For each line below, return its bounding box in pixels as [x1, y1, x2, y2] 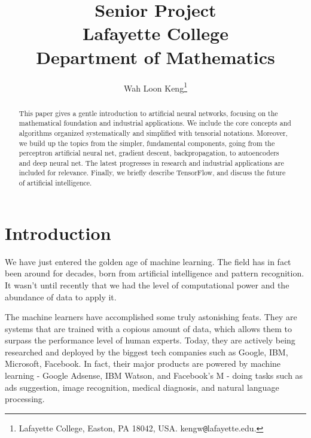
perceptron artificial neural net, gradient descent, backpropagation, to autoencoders [19, 148, 279, 158]
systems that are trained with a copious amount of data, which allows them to [5, 322, 292, 334]
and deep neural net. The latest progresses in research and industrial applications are [19, 157, 284, 168]
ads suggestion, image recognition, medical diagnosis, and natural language [5, 381, 279, 393]
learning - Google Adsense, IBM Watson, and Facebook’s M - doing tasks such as [5, 369, 303, 382]
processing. [5, 393, 45, 405]
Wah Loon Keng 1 [124, 80, 187, 94]
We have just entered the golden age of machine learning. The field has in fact [5, 255, 291, 267]
